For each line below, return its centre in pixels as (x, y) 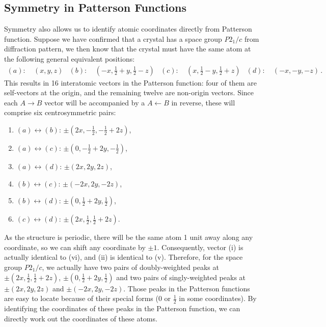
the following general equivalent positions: (70, 58)
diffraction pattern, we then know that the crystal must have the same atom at (128, 49)
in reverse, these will (203, 102)
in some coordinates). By (218, 298)
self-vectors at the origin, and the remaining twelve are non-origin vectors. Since (129, 92)
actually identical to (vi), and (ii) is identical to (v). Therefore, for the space (124, 257)
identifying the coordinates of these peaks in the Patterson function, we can (122, 308)
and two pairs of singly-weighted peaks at (181, 277)
